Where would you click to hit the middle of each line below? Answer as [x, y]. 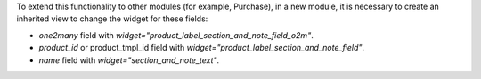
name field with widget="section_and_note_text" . [129, 60]
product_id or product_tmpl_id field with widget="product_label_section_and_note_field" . [202, 48]
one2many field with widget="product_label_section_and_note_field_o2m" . [176, 35]
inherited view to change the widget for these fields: [112, 19]
